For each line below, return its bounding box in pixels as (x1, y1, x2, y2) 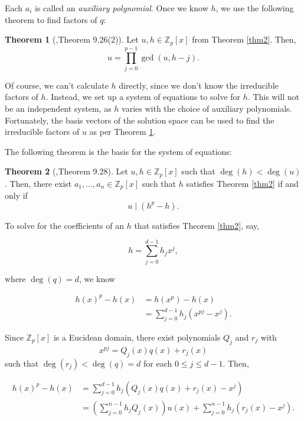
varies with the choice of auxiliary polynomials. (122, 102, 292, 114)
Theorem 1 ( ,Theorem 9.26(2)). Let (5, 33, 139, 46)
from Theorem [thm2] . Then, (192, 33, 296, 46)
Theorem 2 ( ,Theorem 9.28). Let (5, 165, 128, 177)
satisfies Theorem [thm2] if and (186, 177, 299, 189)
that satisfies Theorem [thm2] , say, (134, 219, 259, 231)
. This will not (247, 90, 300, 103)
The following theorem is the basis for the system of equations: (5, 145, 232, 157)
